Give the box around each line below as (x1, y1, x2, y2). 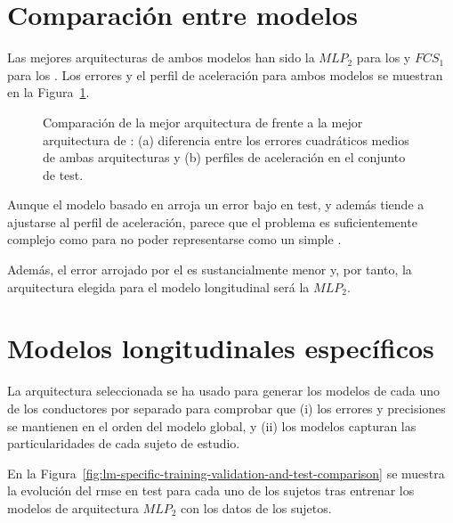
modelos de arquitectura (7, 498, 139, 517)
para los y (356, 48, 411, 67)
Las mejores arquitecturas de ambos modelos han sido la (7, 48, 315, 67)
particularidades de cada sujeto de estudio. (7, 434, 240, 453)
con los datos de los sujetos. (181, 498, 332, 517)
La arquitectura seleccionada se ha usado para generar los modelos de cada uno (7, 381, 441, 400)
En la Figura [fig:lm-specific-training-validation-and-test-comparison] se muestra (7, 463, 445, 482)
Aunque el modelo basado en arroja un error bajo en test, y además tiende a (7, 195, 425, 214)
